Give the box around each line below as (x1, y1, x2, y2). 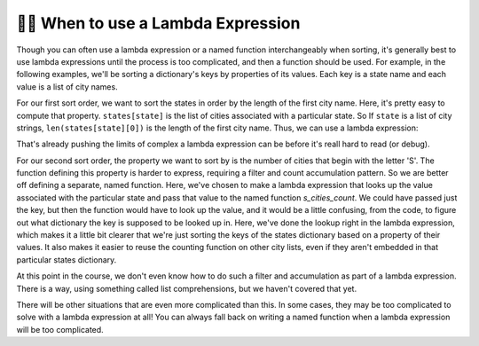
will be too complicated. (16, 324, 104, 334)
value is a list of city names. (16, 81, 119, 92)
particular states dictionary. (16, 254, 117, 265)
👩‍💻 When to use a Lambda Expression (16, 13, 301, 33)
